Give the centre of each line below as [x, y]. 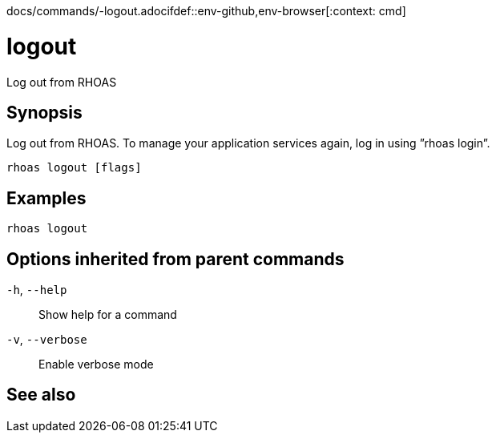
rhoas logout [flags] [74, 168]
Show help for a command [108, 315]
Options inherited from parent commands [175, 259]
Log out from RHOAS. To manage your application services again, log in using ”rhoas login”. [248, 143]
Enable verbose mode [96, 364]
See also [41, 395]
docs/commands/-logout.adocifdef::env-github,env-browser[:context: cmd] [206, 11]
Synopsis [44, 112]
